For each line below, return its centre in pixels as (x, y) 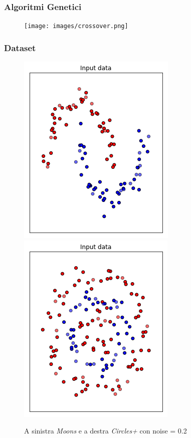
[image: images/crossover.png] (76, 26)
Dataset (20, 47)
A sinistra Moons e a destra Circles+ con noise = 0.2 (106, 431)
